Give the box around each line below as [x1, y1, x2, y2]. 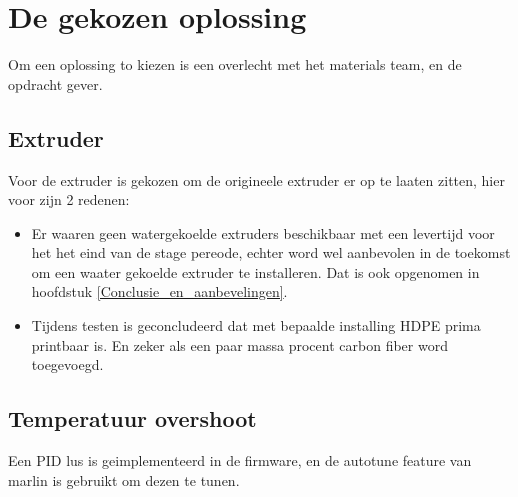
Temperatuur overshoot [8, 403, 257, 434]
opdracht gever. [8, 73, 103, 94]
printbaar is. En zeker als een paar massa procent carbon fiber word [31, 334, 448, 355]
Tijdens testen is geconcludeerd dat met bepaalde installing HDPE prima [31, 315, 481, 336]
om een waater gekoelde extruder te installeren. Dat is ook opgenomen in [31, 261, 480, 282]
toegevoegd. [31, 354, 104, 375]
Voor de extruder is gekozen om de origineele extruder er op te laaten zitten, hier [8, 169, 505, 190]
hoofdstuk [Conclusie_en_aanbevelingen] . [31, 281, 288, 302]
